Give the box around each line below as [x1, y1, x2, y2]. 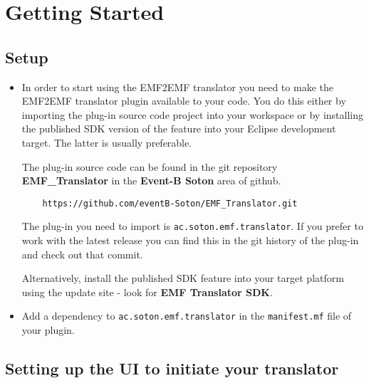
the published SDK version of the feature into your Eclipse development [21, 121, 336, 136]
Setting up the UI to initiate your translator [5, 357, 339, 379]
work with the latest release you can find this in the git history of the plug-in [21, 233, 359, 248]
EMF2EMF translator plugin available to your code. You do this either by [21, 93, 346, 108]
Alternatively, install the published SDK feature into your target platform [21, 271, 344, 285]
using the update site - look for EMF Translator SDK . [21, 284, 273, 299]
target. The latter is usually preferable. [21, 135, 192, 149]
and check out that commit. [21, 246, 143, 261]
